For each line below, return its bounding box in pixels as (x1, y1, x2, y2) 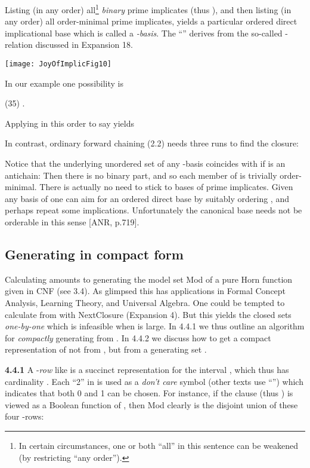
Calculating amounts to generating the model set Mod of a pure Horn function (5, 273, 293, 285)
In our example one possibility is (5, 77, 123, 89)
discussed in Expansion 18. (35, 38, 133, 51)
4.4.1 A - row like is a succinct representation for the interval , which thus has (5, 363, 289, 375)
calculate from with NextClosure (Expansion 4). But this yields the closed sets (5, 308, 292, 320)
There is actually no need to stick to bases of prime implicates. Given (39, 181, 293, 193)
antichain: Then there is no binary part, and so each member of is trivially (5, 169, 277, 181)
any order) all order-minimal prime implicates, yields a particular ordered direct (5, 15, 297, 27)
